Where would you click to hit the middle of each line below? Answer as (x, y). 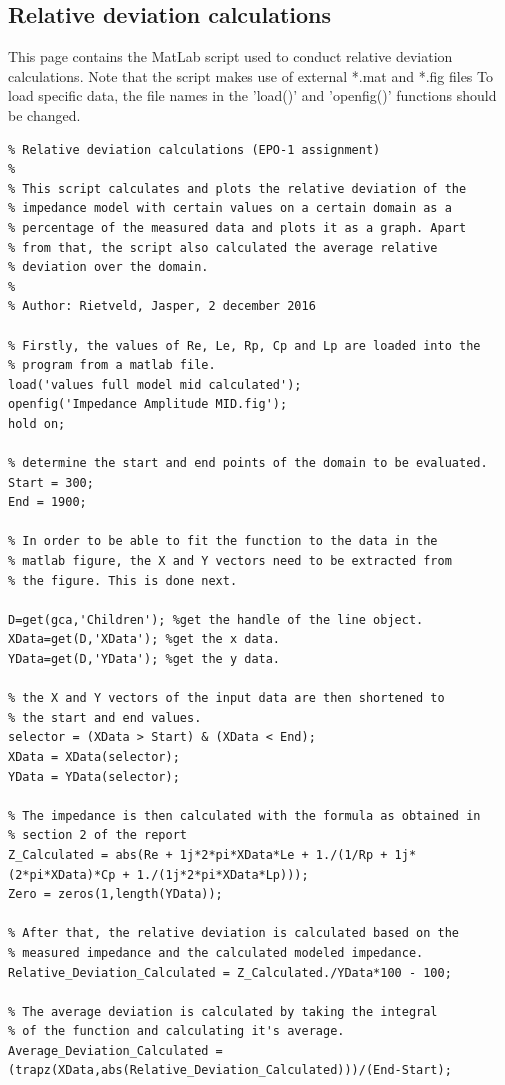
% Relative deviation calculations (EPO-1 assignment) (194, 149)
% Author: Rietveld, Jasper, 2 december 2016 (162, 306)
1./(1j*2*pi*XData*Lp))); (222, 874)
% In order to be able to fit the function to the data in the (223, 541)
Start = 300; (51, 482)
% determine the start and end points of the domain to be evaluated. (248, 463)
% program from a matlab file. (112, 365)
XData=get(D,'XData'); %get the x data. (144, 639)
